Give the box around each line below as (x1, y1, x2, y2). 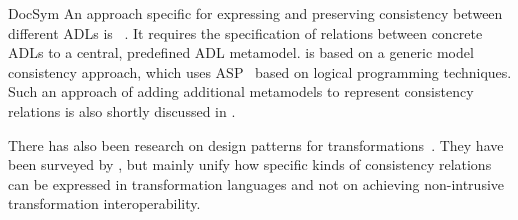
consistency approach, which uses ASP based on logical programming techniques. (8, 61, 512, 82)
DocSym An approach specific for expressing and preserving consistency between (8, 3, 503, 23)
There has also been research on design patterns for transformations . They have (8, 134, 504, 155)
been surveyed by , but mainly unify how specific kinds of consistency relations (8, 154, 492, 175)
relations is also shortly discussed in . (8, 100, 236, 121)
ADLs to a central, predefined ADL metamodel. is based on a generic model (8, 42, 474, 63)
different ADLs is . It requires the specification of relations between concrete (8, 22, 483, 43)
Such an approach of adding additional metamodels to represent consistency (8, 81, 474, 102)
